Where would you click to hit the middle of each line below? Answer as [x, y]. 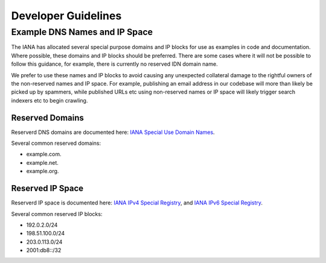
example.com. [44, 154]
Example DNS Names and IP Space [82, 32]
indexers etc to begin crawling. [50, 100]
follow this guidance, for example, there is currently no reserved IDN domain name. [114, 64]
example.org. [43, 171]
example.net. [42, 162]
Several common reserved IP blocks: [57, 214]
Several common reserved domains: [56, 143]
